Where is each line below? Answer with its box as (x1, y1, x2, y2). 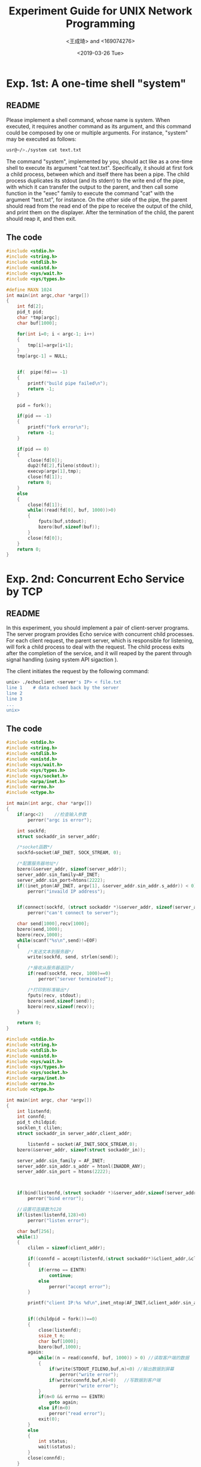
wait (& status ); (38, 1444, 77, 1450)
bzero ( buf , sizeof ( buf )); (38, 524, 100, 530)
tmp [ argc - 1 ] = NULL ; (17, 353, 68, 360)
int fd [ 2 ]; (17, 303, 44, 309)
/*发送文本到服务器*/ (28, 948, 75, 955)
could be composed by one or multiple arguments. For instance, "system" (6, 129, 188, 136)
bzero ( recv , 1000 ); (17, 932, 63, 938)
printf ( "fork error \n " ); (28, 424, 90, 430)
